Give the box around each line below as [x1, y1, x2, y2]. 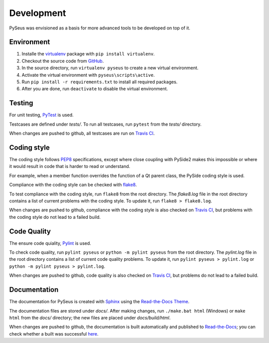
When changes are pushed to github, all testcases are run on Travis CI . [9, 130, 155, 137]
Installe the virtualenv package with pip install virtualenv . [21, 51, 155, 57]
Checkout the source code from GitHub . [21, 58, 104, 64]
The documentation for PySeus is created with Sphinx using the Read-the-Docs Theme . [9, 299, 190, 305]
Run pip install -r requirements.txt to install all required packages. [21, 79, 178, 85]
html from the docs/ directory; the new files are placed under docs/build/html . [9, 315, 171, 321]
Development [9, 7, 66, 18]
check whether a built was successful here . [9, 331, 99, 337]
